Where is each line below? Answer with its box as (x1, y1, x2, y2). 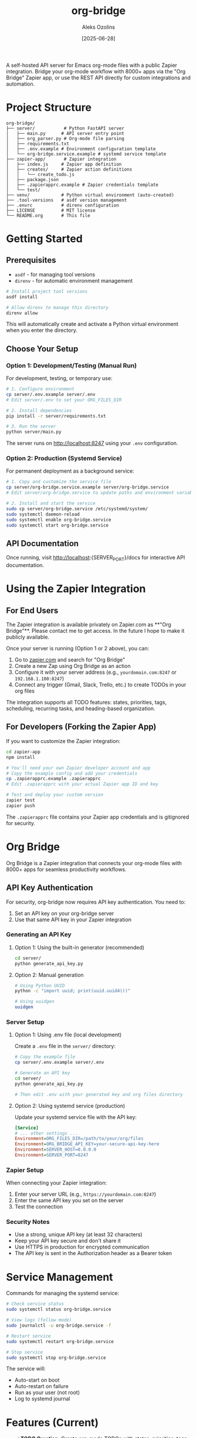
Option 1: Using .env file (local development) (14, 1031, 122, 1039)
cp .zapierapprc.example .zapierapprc (6, 776, 101, 782)
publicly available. (6, 633, 50, 640)
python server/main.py (6, 429, 62, 435)
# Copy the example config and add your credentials (6, 770, 138, 776)
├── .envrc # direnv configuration (6, 202, 119, 208)
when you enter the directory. (6, 327, 78, 334)
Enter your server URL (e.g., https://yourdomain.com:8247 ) (14, 1191, 157, 1198)
